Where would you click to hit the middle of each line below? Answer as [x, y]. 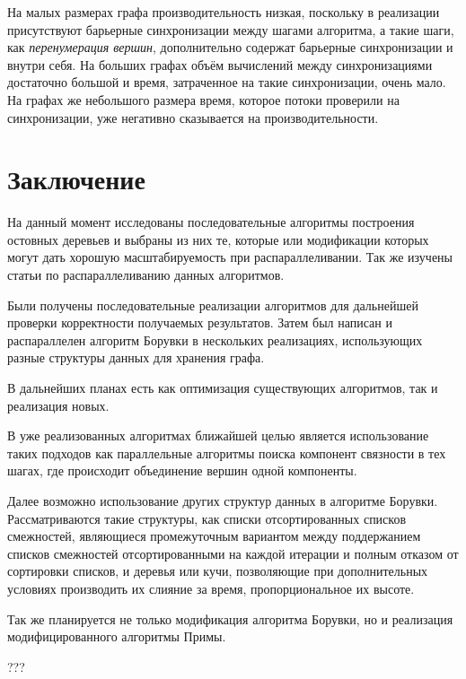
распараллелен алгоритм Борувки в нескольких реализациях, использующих [215, 339]
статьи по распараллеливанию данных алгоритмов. [146, 275]
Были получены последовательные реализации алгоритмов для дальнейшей [213, 305]
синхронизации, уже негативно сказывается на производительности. [193, 117]
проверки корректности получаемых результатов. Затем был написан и [200, 322]
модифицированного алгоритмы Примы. [117, 636]
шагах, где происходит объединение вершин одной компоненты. [182, 470]
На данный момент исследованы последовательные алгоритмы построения [211, 222]
